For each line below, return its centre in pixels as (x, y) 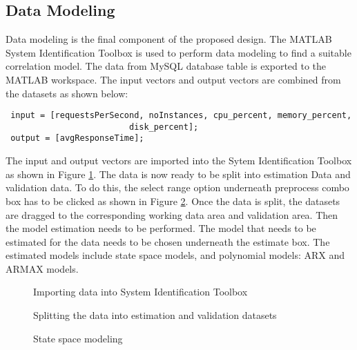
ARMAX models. (42, 268)
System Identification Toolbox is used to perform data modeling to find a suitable (178, 52)
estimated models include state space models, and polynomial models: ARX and (175, 255)
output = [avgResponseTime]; (77, 138)
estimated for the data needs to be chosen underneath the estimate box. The (168, 241)
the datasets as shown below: (67, 93)
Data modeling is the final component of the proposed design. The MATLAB (169, 39)
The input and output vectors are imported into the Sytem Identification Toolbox (179, 161)
